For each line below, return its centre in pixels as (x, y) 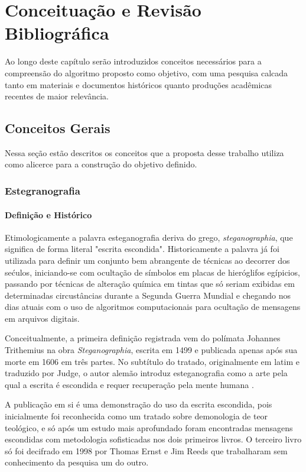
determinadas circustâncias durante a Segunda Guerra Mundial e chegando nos (148, 295)
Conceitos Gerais (58, 128)
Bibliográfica (57, 33)
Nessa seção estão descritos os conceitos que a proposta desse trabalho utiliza (144, 152)
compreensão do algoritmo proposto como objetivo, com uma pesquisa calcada (147, 72)
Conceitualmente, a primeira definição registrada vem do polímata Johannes (143, 338)
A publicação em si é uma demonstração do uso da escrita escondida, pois (139, 404)
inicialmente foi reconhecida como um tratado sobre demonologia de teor (136, 416)
